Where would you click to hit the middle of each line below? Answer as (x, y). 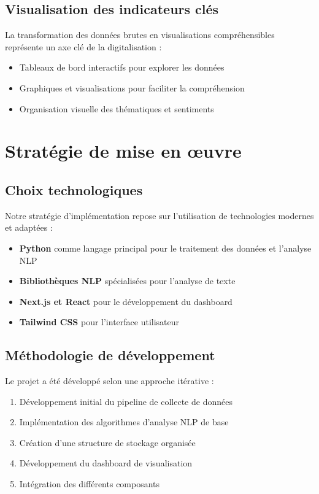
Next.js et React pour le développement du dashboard (126, 301)
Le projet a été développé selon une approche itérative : (110, 381)
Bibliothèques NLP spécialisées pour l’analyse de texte (127, 281)
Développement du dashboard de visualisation (106, 463)
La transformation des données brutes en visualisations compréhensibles (140, 35)
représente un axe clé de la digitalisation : (83, 46)
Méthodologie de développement (110, 355)
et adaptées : (29, 227)
